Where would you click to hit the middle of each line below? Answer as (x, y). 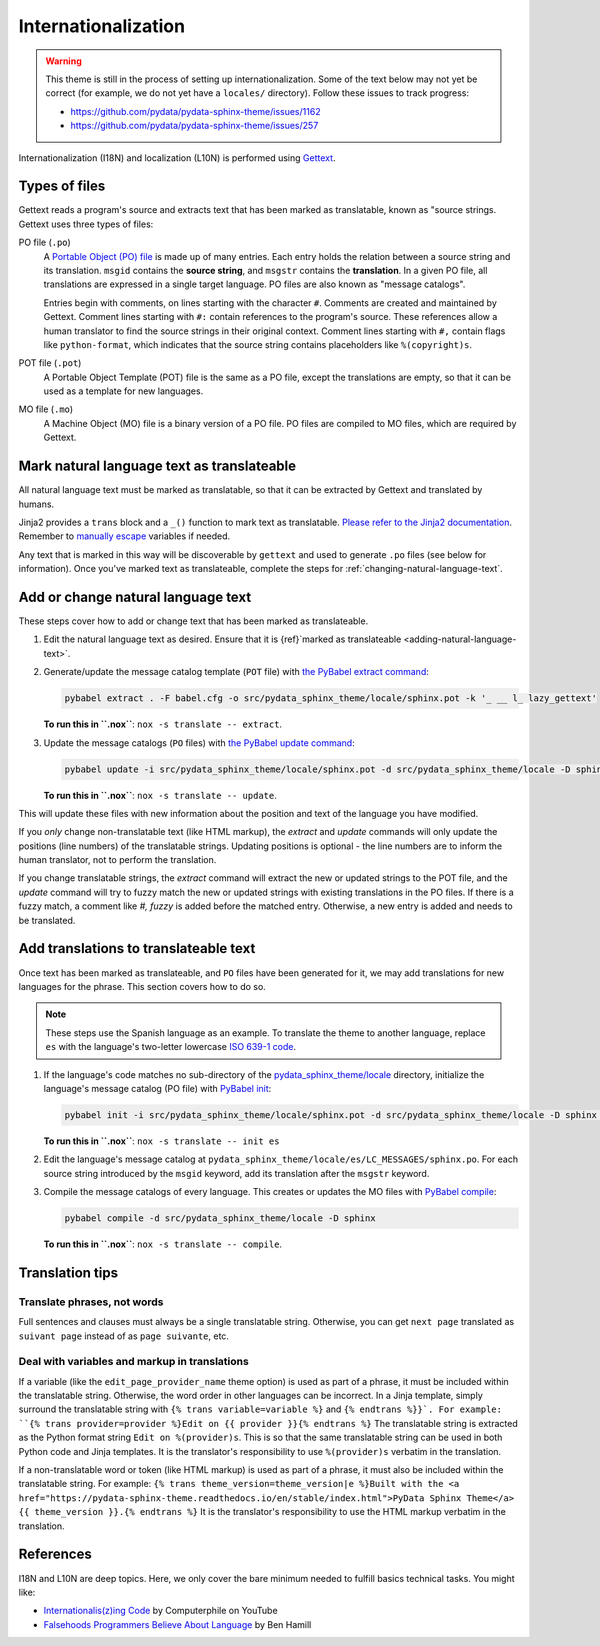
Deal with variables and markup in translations (133, 1362)
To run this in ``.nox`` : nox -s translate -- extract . (163, 724)
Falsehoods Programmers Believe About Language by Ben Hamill (177, 1624)
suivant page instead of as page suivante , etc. (124, 1336)
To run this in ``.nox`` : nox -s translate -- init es (161, 1141)
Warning (63, 61)
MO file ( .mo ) (46, 409)
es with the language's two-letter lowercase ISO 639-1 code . (171, 1047)
